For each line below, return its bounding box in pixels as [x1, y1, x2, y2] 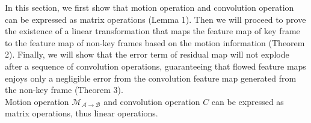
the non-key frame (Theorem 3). [5, 83, 123, 96]
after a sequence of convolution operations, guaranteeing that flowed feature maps [5, 59, 306, 72]
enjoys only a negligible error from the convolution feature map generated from [5, 71, 297, 84]
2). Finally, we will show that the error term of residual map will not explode [5, 48, 289, 61]
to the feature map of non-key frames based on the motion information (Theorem [5, 36, 305, 49]
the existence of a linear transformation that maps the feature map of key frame [5, 25, 300, 37]
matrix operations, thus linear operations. [5, 107, 158, 119]
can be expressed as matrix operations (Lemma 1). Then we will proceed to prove [5, 13, 306, 25]
